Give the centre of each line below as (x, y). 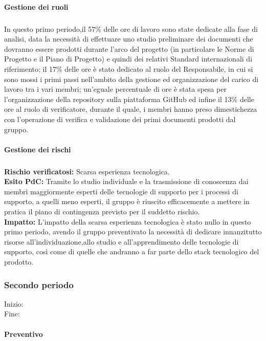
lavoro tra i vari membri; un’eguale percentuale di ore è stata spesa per (115, 89)
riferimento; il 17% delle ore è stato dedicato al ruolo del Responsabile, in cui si (129, 68)
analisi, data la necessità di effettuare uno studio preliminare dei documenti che (129, 39)
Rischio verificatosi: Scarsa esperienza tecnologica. (87, 171)
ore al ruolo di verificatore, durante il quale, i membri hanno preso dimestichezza (131, 109)
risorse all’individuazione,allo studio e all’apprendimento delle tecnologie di (121, 241)
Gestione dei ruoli (36, 6)
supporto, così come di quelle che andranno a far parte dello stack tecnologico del (132, 252)
